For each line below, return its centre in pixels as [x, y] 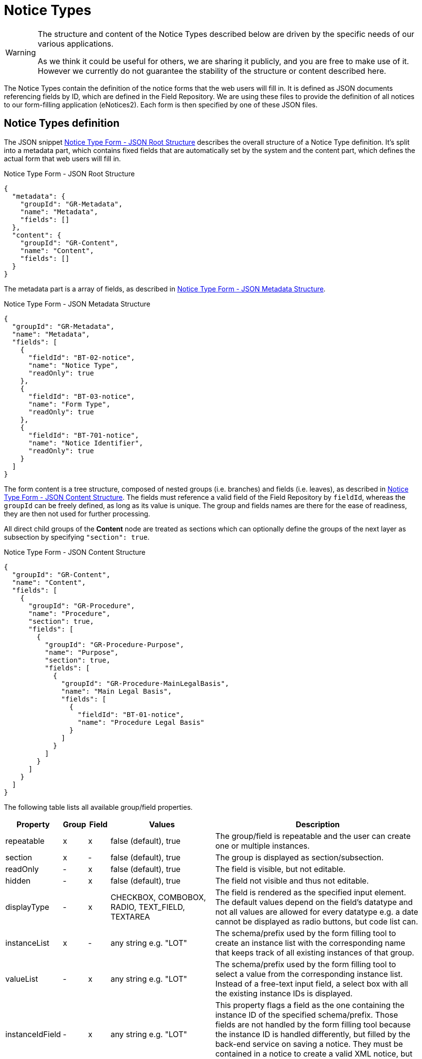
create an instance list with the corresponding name [310, 943]
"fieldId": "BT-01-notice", [131, 714]
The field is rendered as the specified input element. [311, 892]
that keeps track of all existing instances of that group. [315, 952]
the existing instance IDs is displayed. [284, 993]
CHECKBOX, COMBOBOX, [158, 897]
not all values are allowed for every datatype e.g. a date [317, 912]
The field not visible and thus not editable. [292, 880]
